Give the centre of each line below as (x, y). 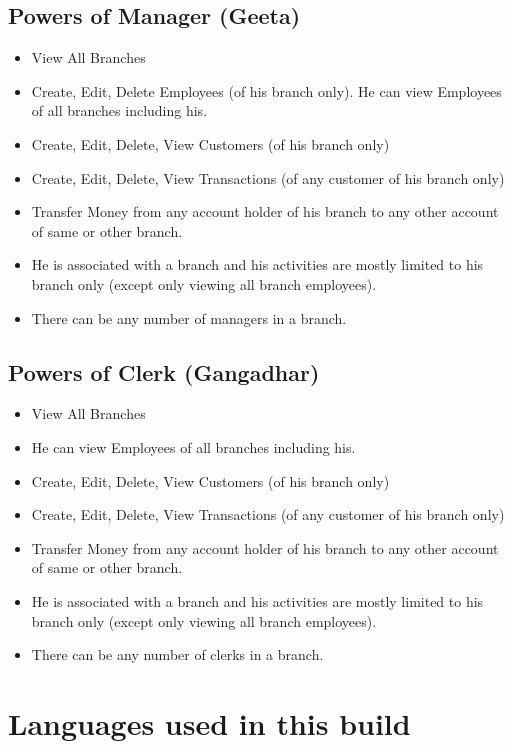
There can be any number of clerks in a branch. (177, 654)
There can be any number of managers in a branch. (189, 317)
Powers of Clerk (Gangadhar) (164, 371)
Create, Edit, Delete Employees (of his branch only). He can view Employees (266, 90)
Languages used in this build (209, 722)
